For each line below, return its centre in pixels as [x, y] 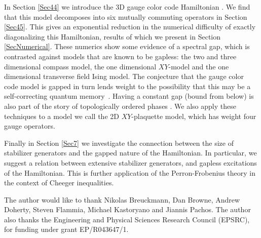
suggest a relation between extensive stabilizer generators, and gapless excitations [130, 162]
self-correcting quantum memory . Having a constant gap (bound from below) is [129, 96]
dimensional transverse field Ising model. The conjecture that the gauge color [124, 76]
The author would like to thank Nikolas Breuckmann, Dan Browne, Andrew [122, 199]
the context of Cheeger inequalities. [59, 183]
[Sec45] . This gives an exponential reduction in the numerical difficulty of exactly [130, 27]
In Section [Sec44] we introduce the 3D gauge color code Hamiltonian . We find [127, 7]
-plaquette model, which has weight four [194, 116]
